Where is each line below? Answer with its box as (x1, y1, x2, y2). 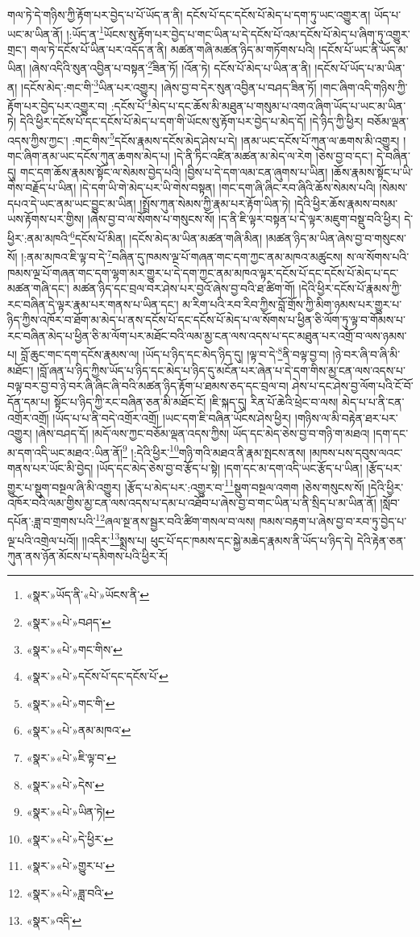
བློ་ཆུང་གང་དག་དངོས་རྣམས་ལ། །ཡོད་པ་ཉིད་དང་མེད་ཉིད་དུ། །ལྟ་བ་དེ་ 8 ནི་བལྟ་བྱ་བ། (20, 344, 329, 363)
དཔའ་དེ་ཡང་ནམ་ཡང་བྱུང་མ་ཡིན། (7, 194, 136, 211)
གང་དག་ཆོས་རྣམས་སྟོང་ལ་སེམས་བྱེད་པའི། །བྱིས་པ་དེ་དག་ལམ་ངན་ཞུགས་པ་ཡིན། (19, 163, 328, 180)
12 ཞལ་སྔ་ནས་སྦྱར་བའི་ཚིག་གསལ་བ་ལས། (95, 510, 256, 530)
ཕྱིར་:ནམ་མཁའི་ (7, 229, 71, 246)
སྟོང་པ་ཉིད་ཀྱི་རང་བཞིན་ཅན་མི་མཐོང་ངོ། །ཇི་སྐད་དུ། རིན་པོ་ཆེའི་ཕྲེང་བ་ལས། (54, 393, 339, 410)
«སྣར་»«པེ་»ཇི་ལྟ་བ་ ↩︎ (26, 749, 116, 766)
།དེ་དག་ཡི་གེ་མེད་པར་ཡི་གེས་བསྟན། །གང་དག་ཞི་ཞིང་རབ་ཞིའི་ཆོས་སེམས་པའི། (79, 179, 376, 196)
